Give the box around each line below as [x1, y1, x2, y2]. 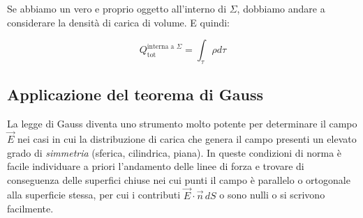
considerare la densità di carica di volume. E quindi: [7, 15, 230, 29]
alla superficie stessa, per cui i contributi [7, 187, 181, 202]
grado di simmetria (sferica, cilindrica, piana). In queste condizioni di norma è [7, 145, 342, 159]
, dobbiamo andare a [237, 1, 325, 15]
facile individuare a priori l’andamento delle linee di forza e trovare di [7, 159, 304, 173]
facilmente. [7, 201, 54, 216]
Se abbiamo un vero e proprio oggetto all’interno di [7, 1, 227, 15]
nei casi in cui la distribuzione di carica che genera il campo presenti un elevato [17, 132, 357, 146]
